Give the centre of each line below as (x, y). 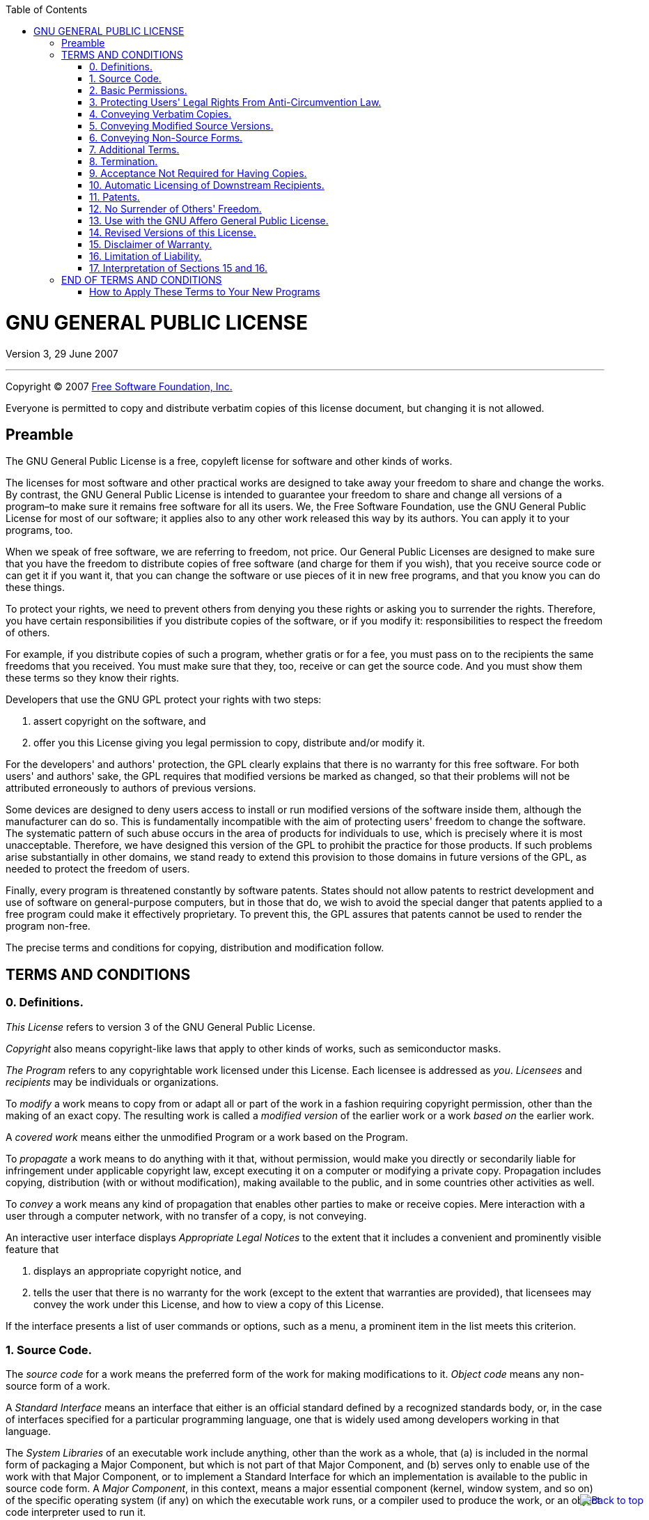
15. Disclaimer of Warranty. (151, 244)
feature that (32, 1249)
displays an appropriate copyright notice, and (138, 1270)
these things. (36, 588)
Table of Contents (47, 9)
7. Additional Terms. (134, 149)
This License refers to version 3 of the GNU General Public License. (161, 1027)
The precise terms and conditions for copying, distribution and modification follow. (195, 948)
